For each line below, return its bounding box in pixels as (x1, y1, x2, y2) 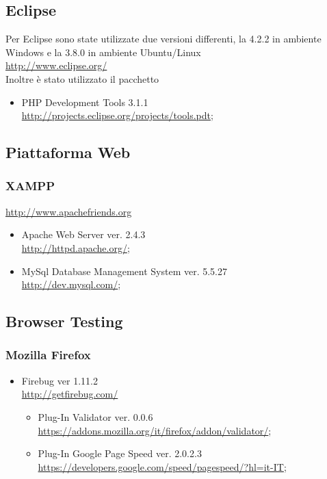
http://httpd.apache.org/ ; (21, 240, 130, 255)
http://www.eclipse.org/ (5, 58, 107, 73)
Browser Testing (5, 311, 123, 332)
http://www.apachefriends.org (5, 204, 132, 218)
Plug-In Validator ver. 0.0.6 (38, 409, 153, 424)
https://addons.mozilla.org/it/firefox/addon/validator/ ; (38, 423, 272, 437)
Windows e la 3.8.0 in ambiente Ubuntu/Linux (5, 44, 201, 59)
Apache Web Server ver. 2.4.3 (21, 227, 146, 242)
